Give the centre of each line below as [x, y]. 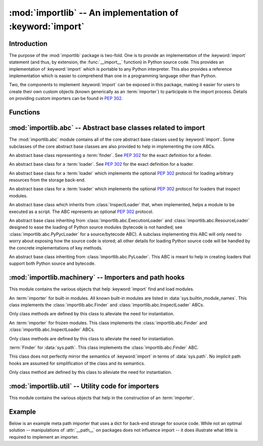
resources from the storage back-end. [47, 180]
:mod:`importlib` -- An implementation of [94, 13]
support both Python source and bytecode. [52, 264]
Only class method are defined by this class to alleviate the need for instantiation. [91, 372]
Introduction [28, 44]
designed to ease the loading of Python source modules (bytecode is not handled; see [96, 227]
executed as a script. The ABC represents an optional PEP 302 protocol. [81, 212]
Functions [25, 112]
